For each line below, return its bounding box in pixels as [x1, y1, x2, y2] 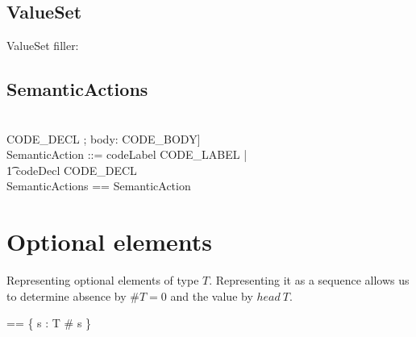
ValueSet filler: [6, 37, 79, 54]
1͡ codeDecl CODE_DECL [6, 161, 137, 178]
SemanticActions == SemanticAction [6, 177, 191, 194]
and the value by [170, 287, 253, 304]
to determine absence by [6, 287, 127, 304]
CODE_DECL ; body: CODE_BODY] [6, 130, 201, 147]
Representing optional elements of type [6, 272, 199, 289]
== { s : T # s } [6, 314, 92, 331]
